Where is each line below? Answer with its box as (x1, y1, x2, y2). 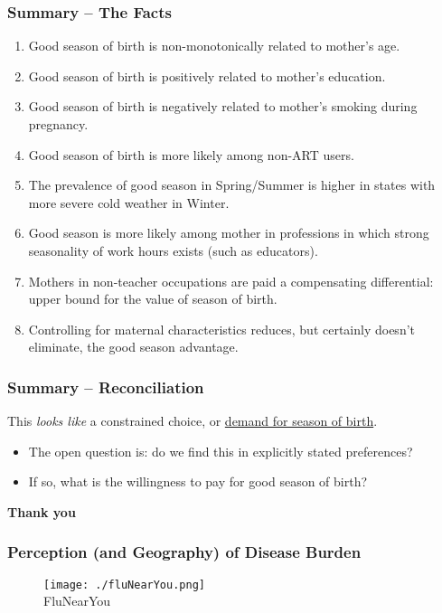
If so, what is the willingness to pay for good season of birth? (28, 472, 368, 491)
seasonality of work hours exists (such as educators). (28, 240, 318, 259)
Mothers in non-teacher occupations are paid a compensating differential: (28, 271, 434, 290)
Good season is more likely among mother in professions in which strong (28, 223, 429, 242)
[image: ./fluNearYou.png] (43, 578, 205, 591)
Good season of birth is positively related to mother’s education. (28, 66, 386, 85)
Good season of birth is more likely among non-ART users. (28, 145, 354, 164)
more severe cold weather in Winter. (28, 193, 230, 212)
